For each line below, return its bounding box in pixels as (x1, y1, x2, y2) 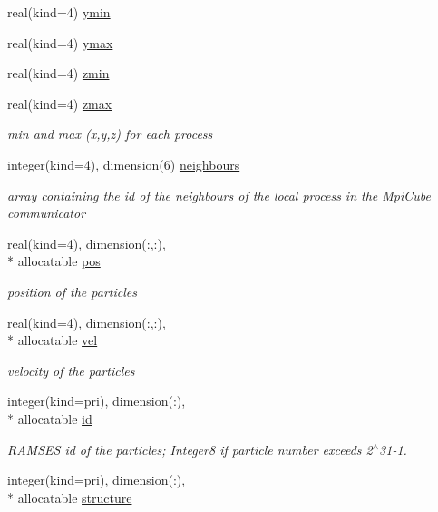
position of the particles (7, 281, 137, 300)
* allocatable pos (7, 251, 101, 271)
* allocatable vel (7, 330, 98, 350)
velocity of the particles (7, 360, 135, 379)
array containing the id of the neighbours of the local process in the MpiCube (7, 185, 432, 204)
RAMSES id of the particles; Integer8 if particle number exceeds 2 (7, 439, 373, 458)
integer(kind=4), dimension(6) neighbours (7, 154, 240, 173)
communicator (7, 203, 86, 222)
